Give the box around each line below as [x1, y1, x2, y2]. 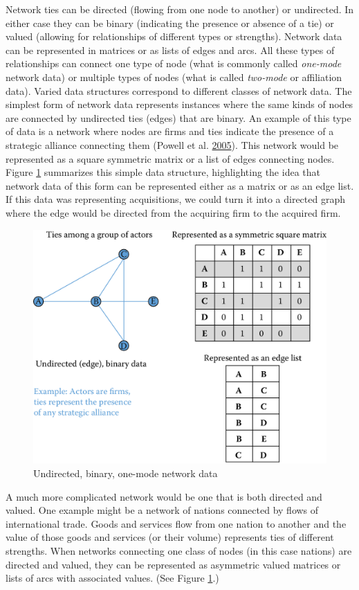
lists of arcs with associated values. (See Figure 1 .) [6, 571, 219, 585]
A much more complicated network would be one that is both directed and [6, 489, 322, 503]
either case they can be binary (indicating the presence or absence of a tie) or [6, 15, 334, 30]
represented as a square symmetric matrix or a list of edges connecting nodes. [6, 151, 335, 166]
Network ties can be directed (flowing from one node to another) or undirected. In [6, 2, 354, 16]
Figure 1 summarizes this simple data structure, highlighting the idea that [6, 165, 320, 179]
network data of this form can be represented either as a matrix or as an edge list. [6, 178, 354, 193]
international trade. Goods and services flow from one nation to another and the [6, 516, 347, 530]
